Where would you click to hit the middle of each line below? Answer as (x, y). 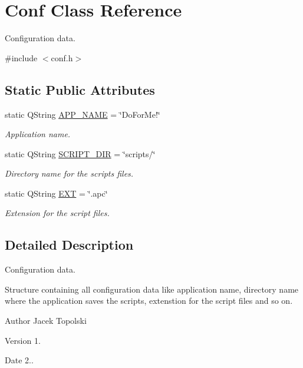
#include (21, 57)
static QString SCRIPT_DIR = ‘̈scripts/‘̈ (80, 153)
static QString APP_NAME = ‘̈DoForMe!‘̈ (83, 114)
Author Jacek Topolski (46, 321)
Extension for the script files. (57, 213)
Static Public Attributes (80, 89)
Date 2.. (19, 360)
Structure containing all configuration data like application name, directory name (152, 289)
